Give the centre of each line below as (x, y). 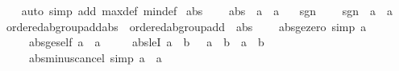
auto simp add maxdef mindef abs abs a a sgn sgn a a (207, 10)
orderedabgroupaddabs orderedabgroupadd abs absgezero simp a (186, 26)
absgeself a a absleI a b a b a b (146, 42)
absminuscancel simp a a (95, 57)
